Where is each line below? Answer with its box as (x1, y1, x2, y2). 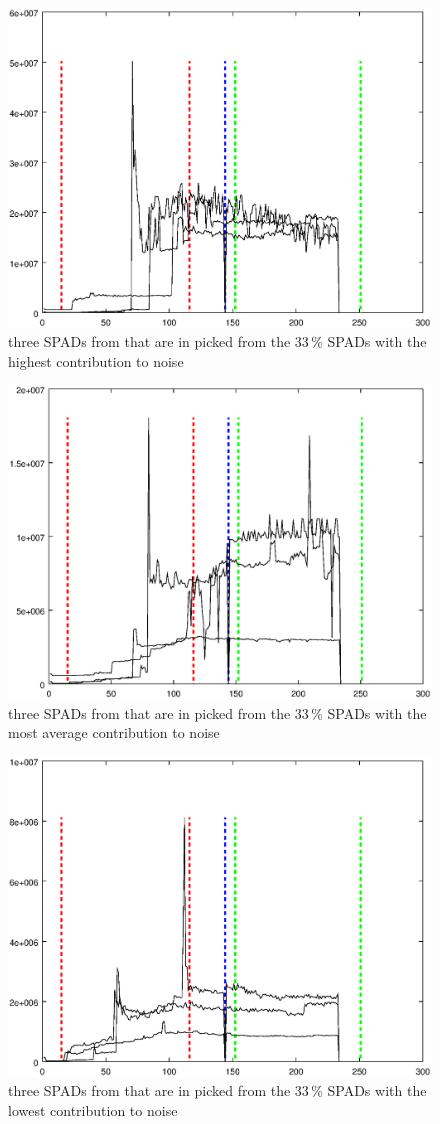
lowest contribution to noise (8, 1099, 178, 1120)
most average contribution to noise (8, 722, 220, 743)
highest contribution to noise (8, 350, 184, 371)
